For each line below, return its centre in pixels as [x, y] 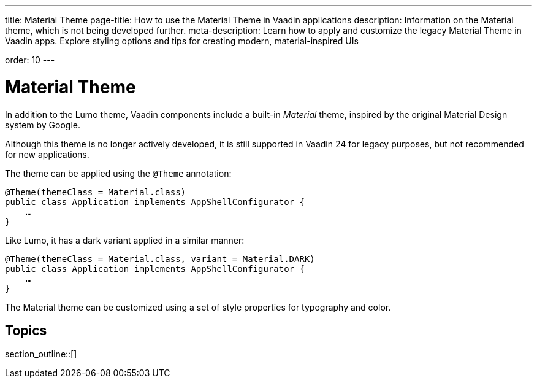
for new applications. [47, 154]
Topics [26, 330]
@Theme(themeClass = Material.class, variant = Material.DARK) [160, 259]
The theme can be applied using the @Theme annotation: [118, 173]
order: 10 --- [30, 60]
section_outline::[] [41, 354]
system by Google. [43, 125]
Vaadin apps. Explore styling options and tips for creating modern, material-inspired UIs [182, 41]
